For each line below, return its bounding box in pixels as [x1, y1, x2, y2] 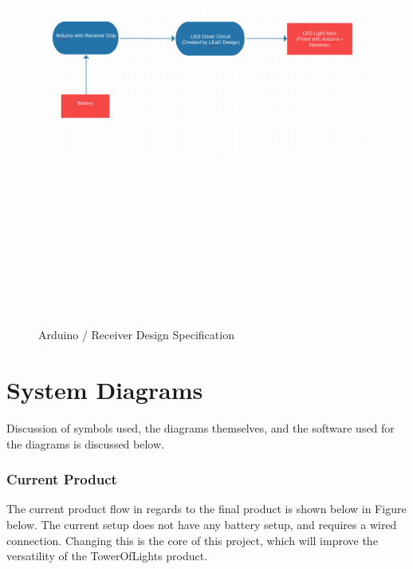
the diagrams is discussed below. [6, 435, 164, 452]
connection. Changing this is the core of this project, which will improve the [6, 531, 378, 548]
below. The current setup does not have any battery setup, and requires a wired [6, 516, 397, 533]
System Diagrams [6, 373, 203, 406]
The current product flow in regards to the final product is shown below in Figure [6, 500, 407, 517]
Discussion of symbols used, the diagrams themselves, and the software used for [6, 420, 395, 437]
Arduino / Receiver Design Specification [38, 326, 234, 343]
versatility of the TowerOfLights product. [6, 547, 208, 564]
